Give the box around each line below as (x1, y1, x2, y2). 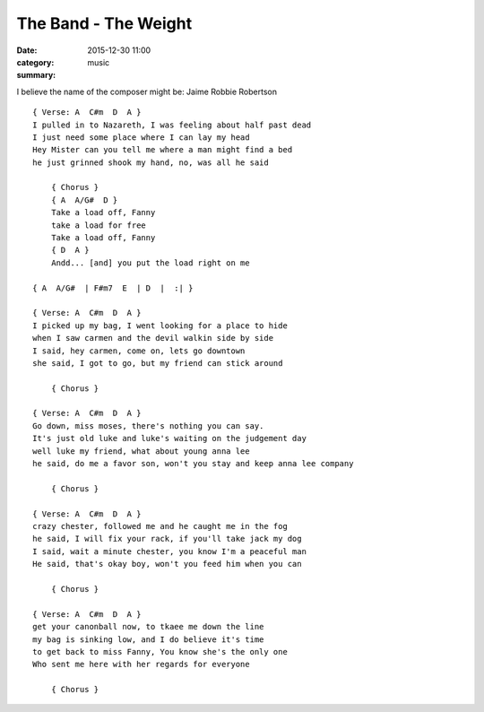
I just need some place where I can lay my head (32, 132, 250, 143)
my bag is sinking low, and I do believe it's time (32, 634, 264, 645)
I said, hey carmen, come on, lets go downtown (32, 345, 246, 356)
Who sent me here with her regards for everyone (32, 659, 250, 670)
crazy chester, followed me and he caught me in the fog (32, 521, 289, 531)
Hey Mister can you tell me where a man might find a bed (32, 144, 293, 155)
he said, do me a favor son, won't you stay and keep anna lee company (32, 458, 354, 469)
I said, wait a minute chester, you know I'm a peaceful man (32, 546, 307, 556)
